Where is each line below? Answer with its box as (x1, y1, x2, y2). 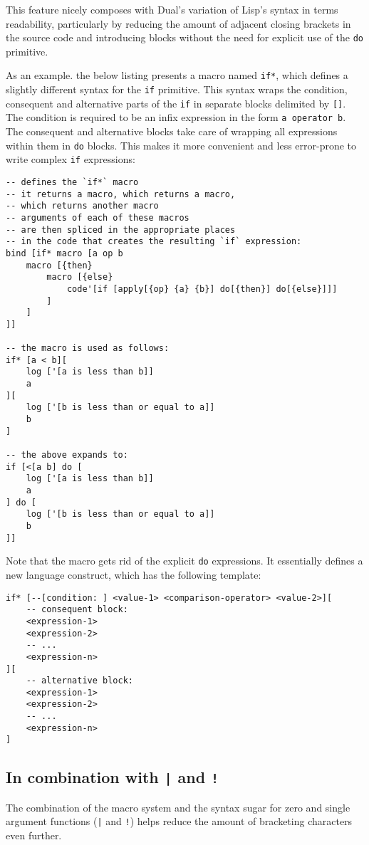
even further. (6, 828, 62, 843)
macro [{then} (26, 260, 93, 271)
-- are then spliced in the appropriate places (6, 224, 236, 235)
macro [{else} (46, 272, 113, 283)
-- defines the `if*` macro (6, 177, 139, 187)
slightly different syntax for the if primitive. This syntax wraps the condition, (6, 82, 348, 97)
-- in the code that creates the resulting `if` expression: (6, 236, 302, 247)
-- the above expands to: (6, 450, 128, 461)
